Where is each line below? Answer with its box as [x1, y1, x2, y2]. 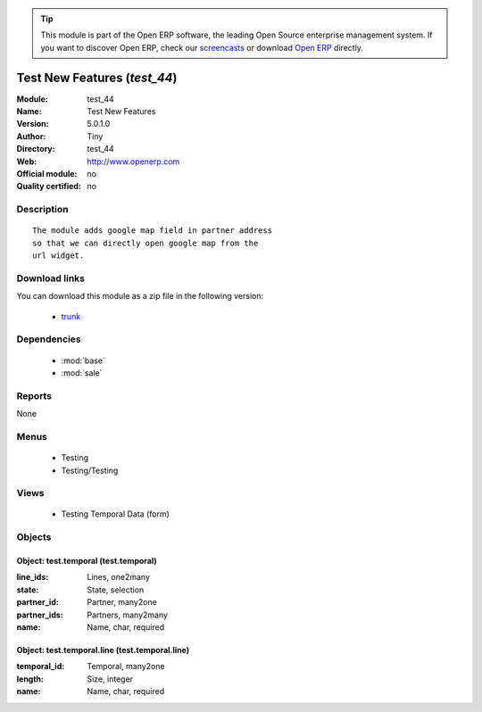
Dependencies [16, 333, 82, 345]
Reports [16, 389, 53, 402]
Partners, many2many [87, 609, 169, 620]
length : [16, 674, 45, 684]
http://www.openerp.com [87, 156, 180, 167]
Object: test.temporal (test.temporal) [16, 556, 158, 567]
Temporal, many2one [87, 661, 165, 672]
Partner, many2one [87, 597, 158, 608]
